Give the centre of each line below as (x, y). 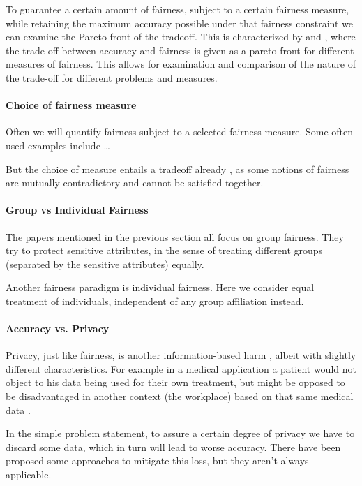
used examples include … (58, 145)
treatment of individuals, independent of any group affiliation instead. (155, 301)
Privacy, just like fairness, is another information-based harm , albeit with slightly (181, 355)
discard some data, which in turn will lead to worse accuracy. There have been (173, 447)
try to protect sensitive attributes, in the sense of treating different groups (164, 250)
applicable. (29, 474)
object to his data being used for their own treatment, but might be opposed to (175, 382)
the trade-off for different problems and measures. (112, 77)
